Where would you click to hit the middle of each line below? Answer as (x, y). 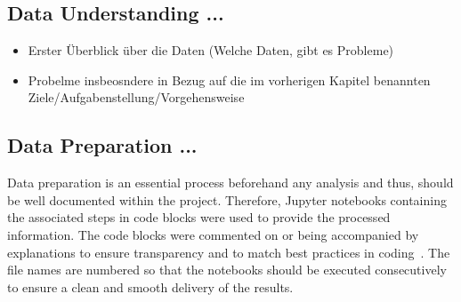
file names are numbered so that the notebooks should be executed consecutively (227, 270)
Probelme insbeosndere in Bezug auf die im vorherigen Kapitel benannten (229, 79)
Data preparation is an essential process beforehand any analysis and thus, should (230, 183)
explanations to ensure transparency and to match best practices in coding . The (229, 252)
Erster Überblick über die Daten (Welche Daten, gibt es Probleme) (211, 50)
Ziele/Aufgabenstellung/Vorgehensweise (136, 97)
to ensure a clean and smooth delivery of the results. (150, 286)
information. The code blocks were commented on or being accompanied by (213, 234)
